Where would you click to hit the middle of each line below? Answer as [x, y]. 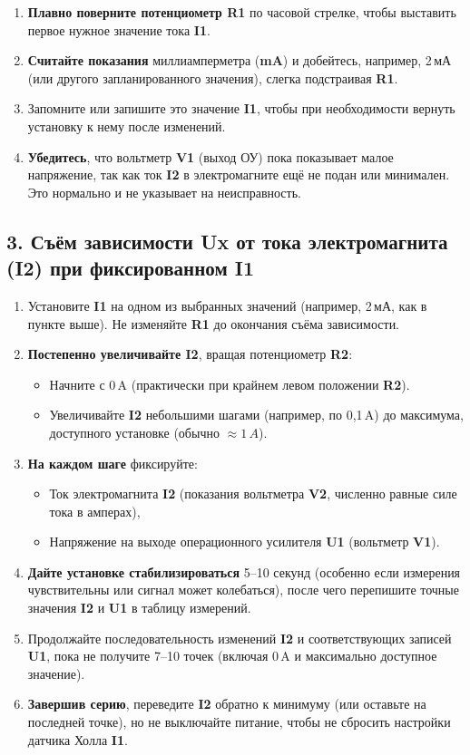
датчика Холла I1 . [78, 739]
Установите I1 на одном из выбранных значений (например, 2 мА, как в [227, 305]
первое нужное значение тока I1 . [119, 29]
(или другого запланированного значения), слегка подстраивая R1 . [213, 77]
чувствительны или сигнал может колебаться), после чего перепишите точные [243, 590]
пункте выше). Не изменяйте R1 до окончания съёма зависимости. [214, 323]
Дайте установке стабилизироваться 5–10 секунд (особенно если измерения [244, 571]
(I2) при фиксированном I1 [130, 268]
